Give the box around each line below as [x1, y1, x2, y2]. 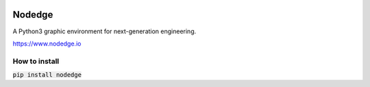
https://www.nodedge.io [12, 39, 82, 48]
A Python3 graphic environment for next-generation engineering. [12, 27, 197, 35]
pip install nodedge [12, 71, 82, 79]
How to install [12, 56, 60, 66]
